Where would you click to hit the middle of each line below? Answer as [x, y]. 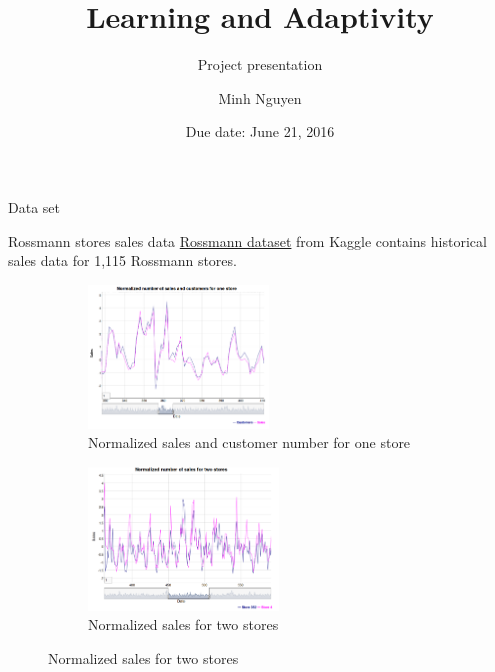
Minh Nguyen [260, 97]
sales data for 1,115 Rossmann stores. [122, 260]
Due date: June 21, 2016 [260, 131]
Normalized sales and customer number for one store [249, 442]
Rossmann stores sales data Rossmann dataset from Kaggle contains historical [247, 240]
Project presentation [260, 64]
